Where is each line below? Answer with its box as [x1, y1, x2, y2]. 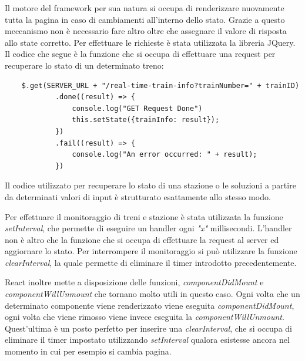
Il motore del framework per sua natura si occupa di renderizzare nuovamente [5, 2, 284, 14]
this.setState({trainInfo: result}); [72, 116, 220, 124]
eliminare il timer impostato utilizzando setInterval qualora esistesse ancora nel [5, 333, 290, 346]
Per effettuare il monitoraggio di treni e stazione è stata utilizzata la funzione [5, 210, 283, 222]
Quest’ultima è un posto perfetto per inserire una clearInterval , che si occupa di [5, 322, 292, 334]
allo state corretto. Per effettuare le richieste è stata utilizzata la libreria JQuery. [5, 36, 296, 48]
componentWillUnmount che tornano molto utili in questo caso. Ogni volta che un [5, 288, 300, 300]
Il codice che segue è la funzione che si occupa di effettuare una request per [5, 48, 276, 60]
